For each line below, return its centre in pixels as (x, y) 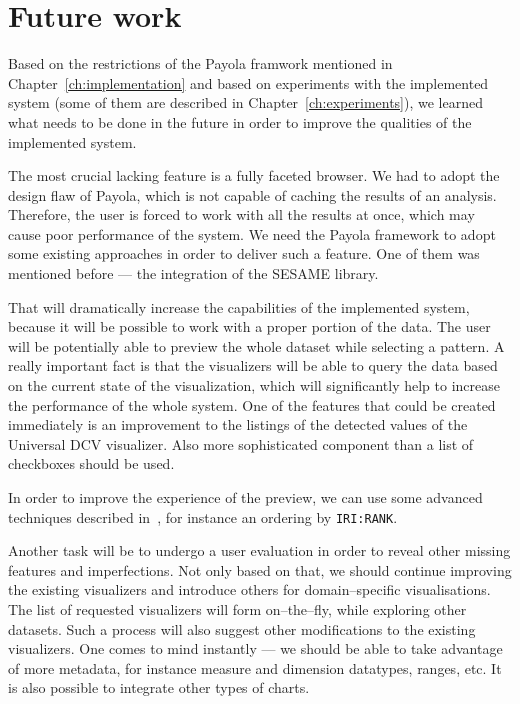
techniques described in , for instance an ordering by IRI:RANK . (203, 516)
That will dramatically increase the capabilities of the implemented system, (239, 306)
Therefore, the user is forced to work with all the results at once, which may (241, 214)
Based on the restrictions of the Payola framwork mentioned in (200, 63)
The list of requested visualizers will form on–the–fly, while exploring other (237, 609)
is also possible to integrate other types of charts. (159, 687)
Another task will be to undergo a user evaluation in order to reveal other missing (259, 550)
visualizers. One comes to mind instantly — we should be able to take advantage (255, 648)
